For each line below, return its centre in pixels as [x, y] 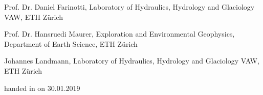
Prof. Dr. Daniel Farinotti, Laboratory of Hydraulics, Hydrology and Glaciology [129, 7]
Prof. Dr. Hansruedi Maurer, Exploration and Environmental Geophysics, [119, 34]
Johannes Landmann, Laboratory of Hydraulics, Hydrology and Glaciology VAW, [132, 61]
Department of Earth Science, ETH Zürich [71, 43]
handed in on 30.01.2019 [42, 88]
